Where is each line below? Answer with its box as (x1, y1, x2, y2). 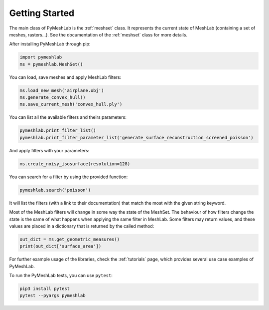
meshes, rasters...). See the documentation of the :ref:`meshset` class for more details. (9, 31, 188, 37)
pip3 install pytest (19, 286, 70, 292)
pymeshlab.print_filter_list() (19, 128, 97, 133)
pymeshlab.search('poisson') (19, 187, 91, 193)
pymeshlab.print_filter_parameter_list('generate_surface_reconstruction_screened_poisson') (19, 135, 254, 140)
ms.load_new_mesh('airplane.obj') (19, 87, 104, 93)
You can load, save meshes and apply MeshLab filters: (9, 74, 122, 80)
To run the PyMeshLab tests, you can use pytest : (9, 273, 113, 279)
